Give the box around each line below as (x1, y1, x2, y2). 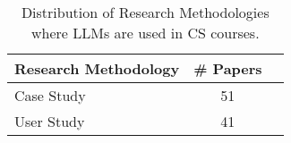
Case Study (14, 85, 86, 105)
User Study (14, 111, 85, 131)
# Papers (193, 58, 262, 79)
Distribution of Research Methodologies (21, 2, 270, 22)
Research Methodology (14, 58, 180, 79)
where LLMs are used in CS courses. (30, 22, 260, 43)
